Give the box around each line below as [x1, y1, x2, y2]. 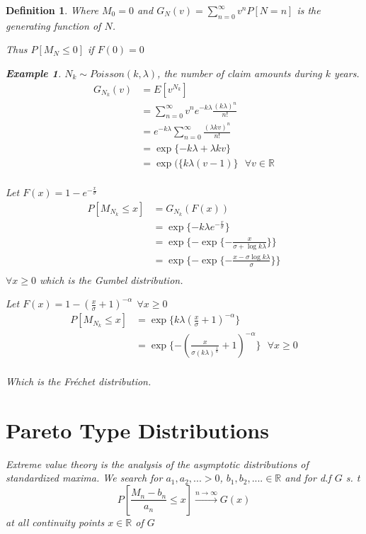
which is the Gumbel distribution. [40, 272, 183, 287]
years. [334, 65, 360, 80]
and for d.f [285, 470, 331, 485]
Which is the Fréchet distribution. [6, 373, 151, 388]
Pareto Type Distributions [6, 415, 269, 444]
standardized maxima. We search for [6, 470, 163, 485]
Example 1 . [6, 65, 62, 80]
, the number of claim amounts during [157, 65, 322, 80]
